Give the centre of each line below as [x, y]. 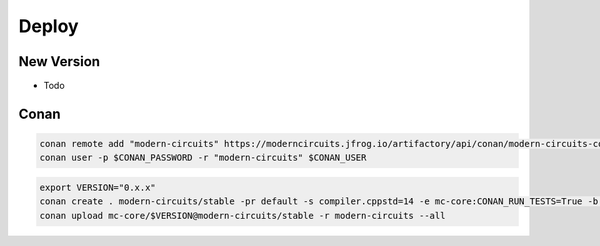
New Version [59, 61]
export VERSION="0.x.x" [98, 188]
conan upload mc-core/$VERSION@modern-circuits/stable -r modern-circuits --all [242, 215]
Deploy [48, 26]
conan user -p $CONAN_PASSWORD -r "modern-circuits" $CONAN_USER [203, 158]
